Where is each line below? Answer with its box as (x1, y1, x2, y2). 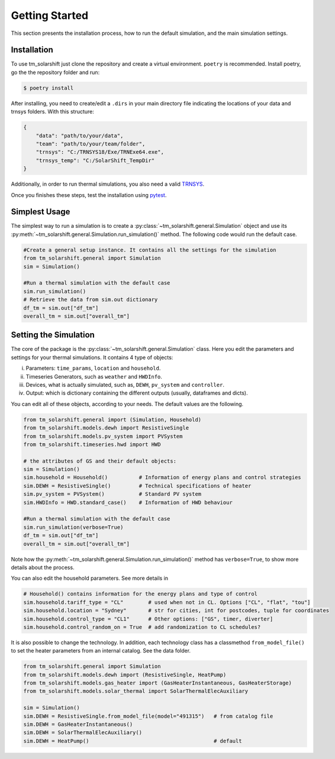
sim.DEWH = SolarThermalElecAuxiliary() (23, 729, 142, 736)
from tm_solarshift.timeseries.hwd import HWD (23, 441, 161, 448)
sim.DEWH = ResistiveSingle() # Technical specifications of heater (23, 482, 252, 489)
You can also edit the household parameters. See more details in (11, 574, 169, 582)
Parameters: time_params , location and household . (25, 364, 161, 372)
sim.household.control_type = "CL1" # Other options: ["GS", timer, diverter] (23, 615, 273, 622)
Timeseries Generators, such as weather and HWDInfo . (25, 373, 163, 380)
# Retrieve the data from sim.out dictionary (23, 296, 158, 303)
